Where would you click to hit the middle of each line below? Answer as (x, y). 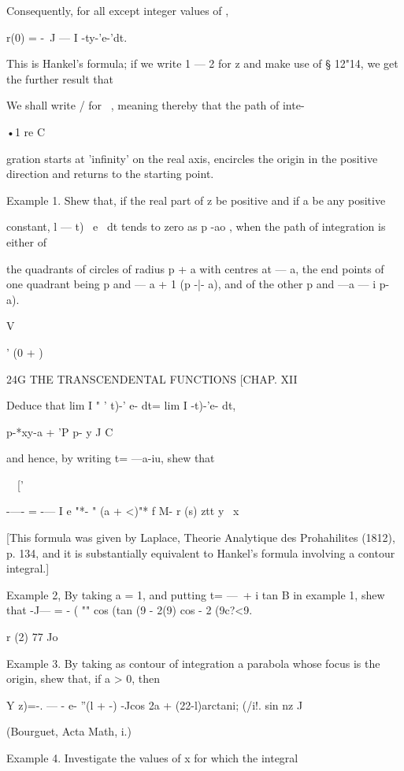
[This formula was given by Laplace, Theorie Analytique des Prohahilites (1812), (201, 537)
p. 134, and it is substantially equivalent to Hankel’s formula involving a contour (201, 552)
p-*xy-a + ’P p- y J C (60, 431)
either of (26, 241)
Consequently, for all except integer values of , (118, 10)
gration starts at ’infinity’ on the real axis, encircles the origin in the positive (192, 158)
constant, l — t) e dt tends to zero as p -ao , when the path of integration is (196, 226)
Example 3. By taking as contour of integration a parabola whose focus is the (193, 663)
